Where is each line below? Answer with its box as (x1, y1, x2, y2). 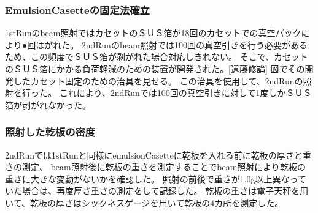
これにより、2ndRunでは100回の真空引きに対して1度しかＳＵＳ (59, 86, 312, 99)
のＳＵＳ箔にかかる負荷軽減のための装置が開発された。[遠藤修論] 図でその (5, 62, 305, 75)
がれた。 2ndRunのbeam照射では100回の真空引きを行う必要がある (44, 38, 308, 51)
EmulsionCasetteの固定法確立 (5, 2, 150, 17)
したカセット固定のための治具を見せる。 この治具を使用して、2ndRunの (13, 74, 303, 87)
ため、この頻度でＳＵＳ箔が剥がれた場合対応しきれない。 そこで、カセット (5, 50, 309, 63)
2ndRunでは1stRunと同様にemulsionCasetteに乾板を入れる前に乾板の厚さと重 (5, 148, 311, 161)
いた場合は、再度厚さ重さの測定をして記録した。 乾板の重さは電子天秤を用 (5, 184, 309, 197)
